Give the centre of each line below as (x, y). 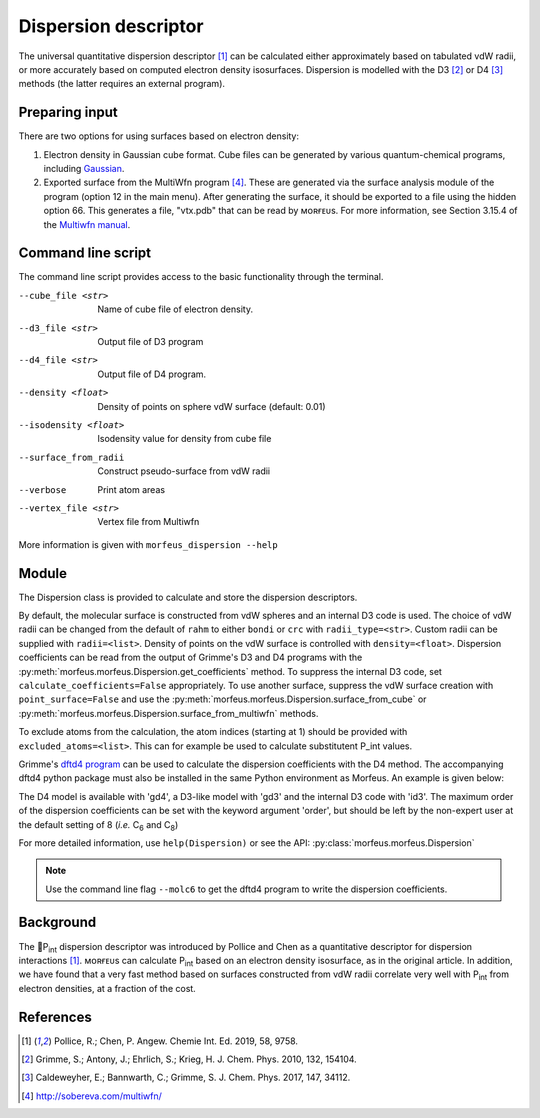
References (55, 1016)
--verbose (42, 489)
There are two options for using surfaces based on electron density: (159, 136)
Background (57, 922)
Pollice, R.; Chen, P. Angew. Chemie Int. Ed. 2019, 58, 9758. (176, 1041)
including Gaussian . (84, 169)
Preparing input (68, 112)
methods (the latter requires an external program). (121, 84)
